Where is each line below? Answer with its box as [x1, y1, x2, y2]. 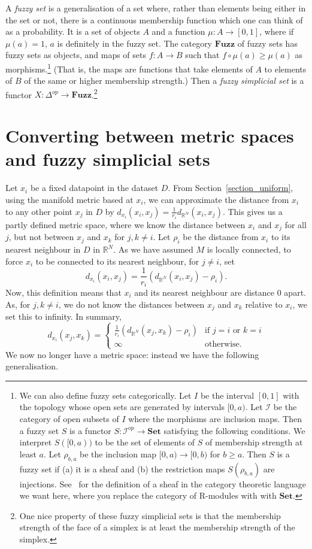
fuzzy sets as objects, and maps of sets [5, 48, 146, 61]
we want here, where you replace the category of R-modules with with [19, 489, 277, 502]
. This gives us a [222, 205, 283, 217]
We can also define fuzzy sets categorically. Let [19, 389, 192, 401]
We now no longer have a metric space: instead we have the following [5, 348, 259, 360]
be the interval [200, 389, 255, 401]
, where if [259, 25, 294, 38]
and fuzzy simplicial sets [5, 147, 210, 171]
